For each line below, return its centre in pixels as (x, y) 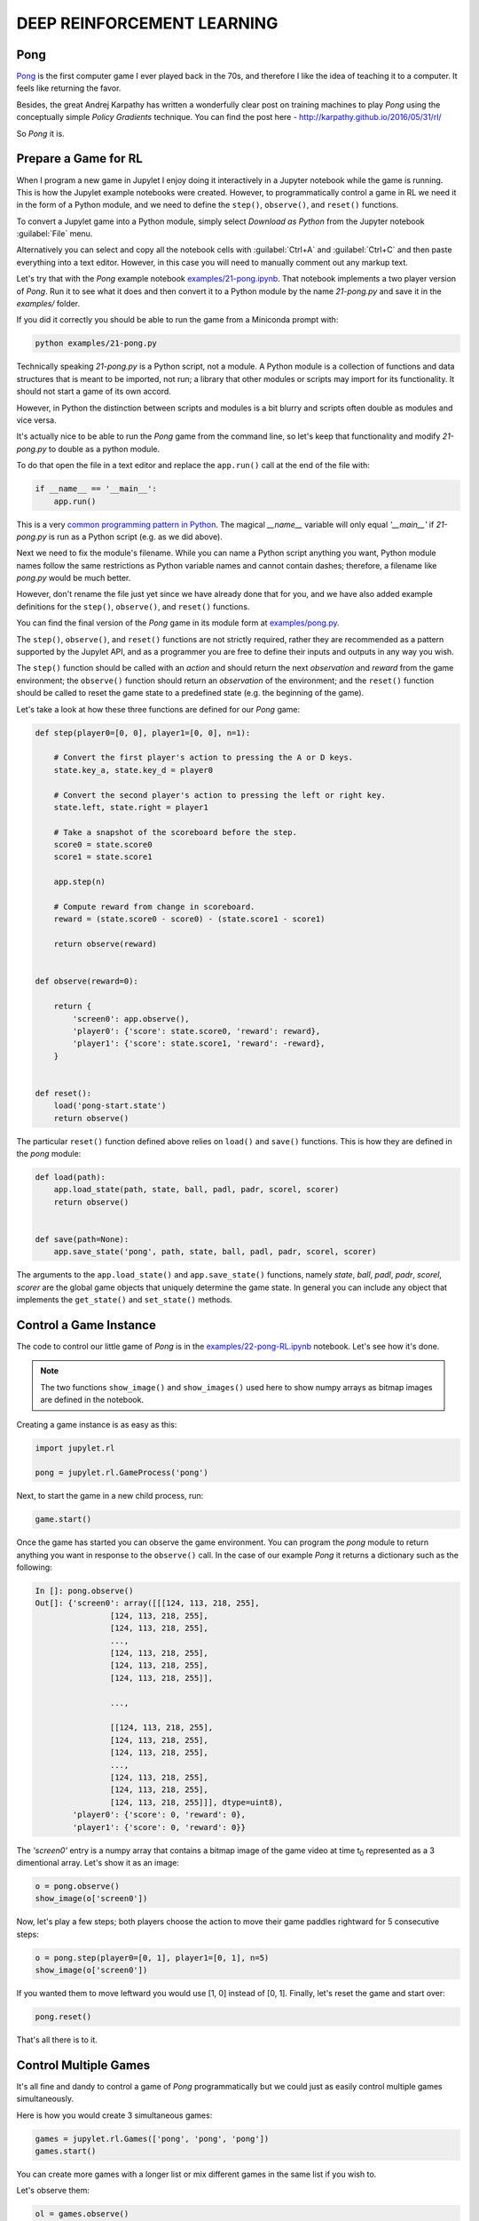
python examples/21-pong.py (96, 343)
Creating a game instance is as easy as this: (97, 1424)
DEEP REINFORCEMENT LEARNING (147, 23)
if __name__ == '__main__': (96, 489)
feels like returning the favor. (69, 88)
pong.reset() (63, 2016)
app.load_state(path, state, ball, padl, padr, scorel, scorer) (196, 1190)
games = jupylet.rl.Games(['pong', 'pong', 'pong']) (152, 2138)
